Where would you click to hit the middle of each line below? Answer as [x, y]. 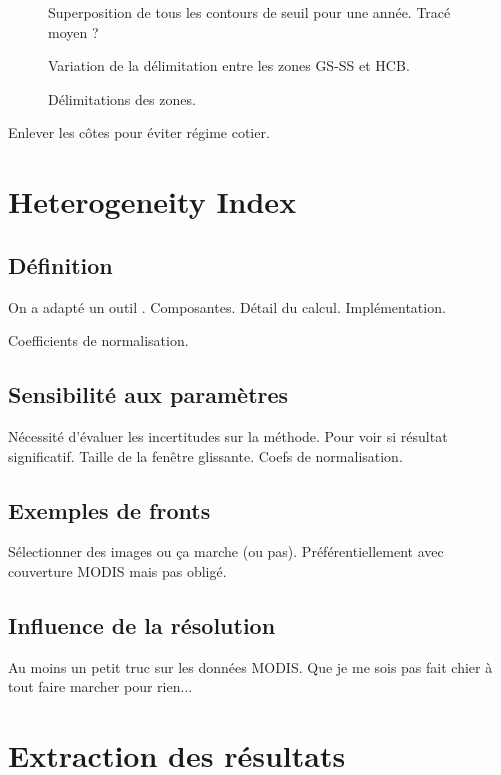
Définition [60, 264]
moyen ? [73, 31]
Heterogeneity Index [152, 201]
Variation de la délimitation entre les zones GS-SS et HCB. [229, 65]
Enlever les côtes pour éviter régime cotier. [139, 132]
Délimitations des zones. [122, 98]
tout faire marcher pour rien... [100, 686]
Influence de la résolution [142, 624]
